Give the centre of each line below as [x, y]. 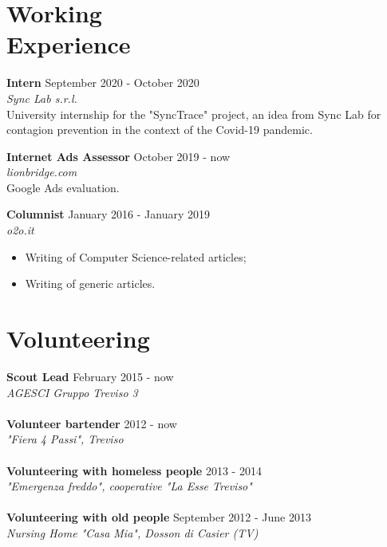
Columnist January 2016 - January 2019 [109, 214]
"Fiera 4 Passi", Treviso [65, 439]
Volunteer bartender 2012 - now [92, 423]
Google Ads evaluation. [63, 187]
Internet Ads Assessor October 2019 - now [118, 156]
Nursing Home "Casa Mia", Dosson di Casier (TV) [132, 532]
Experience [69, 44]
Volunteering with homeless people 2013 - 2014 [134, 470]
